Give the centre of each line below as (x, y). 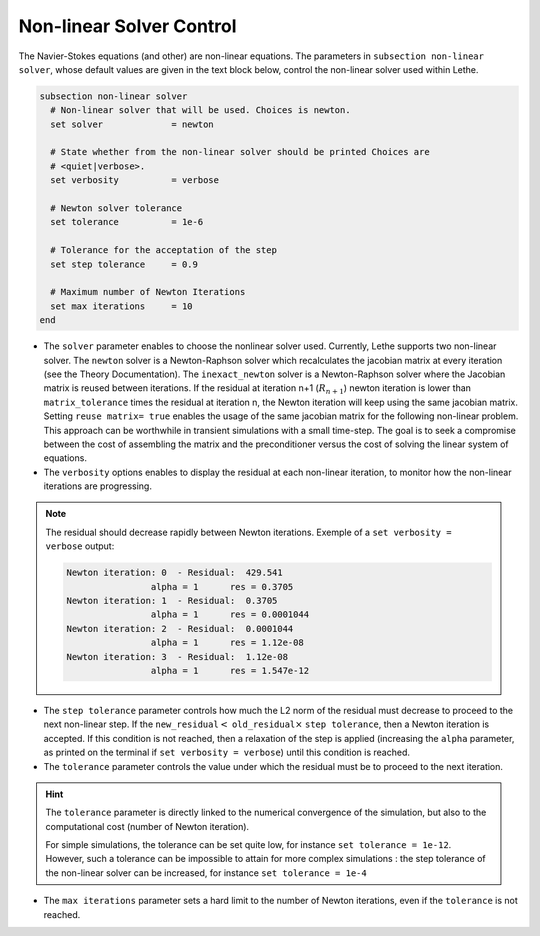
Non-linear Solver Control (127, 26)
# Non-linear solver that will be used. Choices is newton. (200, 110)
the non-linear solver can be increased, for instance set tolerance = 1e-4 (206, 872)
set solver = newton (132, 124)
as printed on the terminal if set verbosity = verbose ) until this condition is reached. (226, 752)
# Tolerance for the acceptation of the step (163, 250)
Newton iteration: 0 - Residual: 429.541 (175, 573)
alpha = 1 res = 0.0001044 (230, 614)
